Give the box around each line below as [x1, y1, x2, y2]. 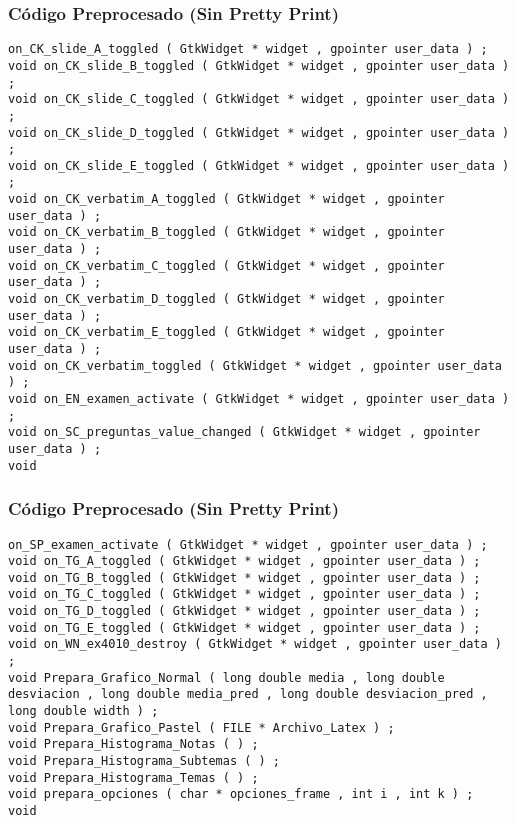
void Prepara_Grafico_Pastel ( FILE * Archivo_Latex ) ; [8, 720, 395, 735]
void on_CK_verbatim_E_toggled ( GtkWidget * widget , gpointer [8, 325, 445, 340]
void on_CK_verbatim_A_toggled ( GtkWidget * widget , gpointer [8, 192, 445, 207]
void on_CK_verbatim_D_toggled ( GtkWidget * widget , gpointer [8, 292, 445, 307]
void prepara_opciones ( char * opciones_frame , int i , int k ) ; [8, 787, 474, 802]
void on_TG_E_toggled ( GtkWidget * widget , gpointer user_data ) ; [8, 620, 481, 635]
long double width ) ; [8, 704, 159, 719]
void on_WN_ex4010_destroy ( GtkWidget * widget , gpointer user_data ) [8, 637, 502, 652]
